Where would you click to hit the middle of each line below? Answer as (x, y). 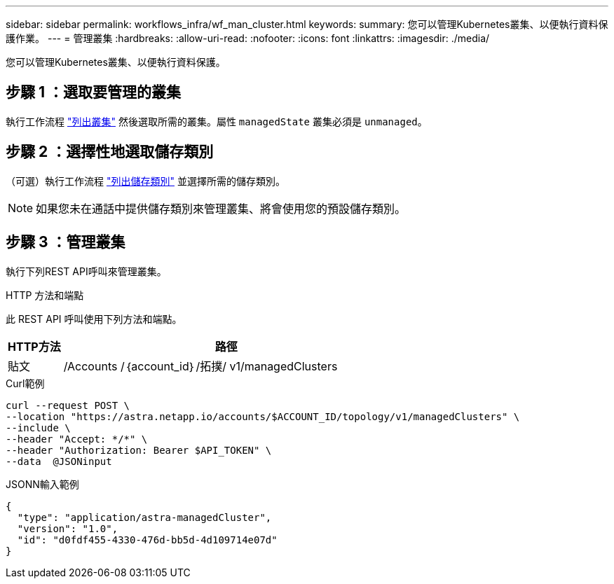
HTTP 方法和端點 (45, 295)
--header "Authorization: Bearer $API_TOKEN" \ (139, 450)
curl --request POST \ (68, 405)
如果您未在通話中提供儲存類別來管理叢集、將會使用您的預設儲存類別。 (221, 208)
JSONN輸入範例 (42, 484)
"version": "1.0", (68, 528)
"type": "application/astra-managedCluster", (144, 517)
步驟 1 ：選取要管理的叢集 (93, 92)
